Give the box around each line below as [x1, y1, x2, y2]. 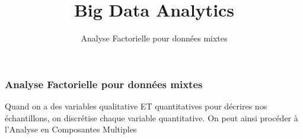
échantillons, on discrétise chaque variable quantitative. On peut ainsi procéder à [5, 111, 298, 124]
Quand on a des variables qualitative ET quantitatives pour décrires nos [5, 100, 267, 112]
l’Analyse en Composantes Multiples [5, 123, 137, 135]
